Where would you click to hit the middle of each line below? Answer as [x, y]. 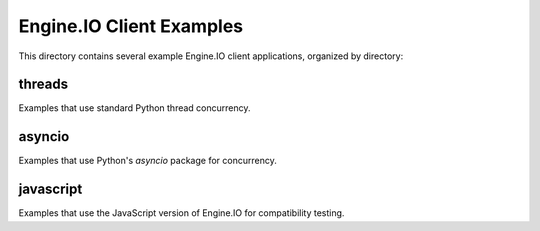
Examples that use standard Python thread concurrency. [134, 108]
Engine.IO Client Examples [131, 26]
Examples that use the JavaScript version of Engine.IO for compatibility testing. [181, 213]
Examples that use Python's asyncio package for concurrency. [147, 161]
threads [43, 84]
